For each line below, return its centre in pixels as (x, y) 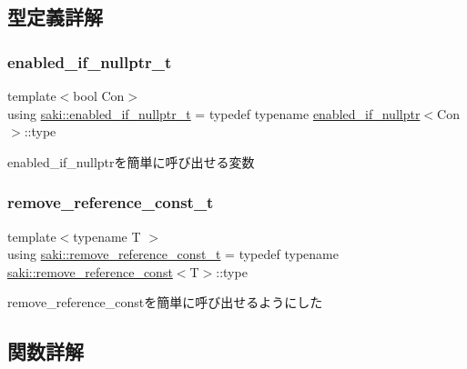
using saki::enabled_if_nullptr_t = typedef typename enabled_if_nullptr (214, 113)
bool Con (99, 95)
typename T (107, 236)
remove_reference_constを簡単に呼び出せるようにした (165, 302)
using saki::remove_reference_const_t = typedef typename (173, 254)
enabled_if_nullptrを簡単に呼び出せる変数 (131, 161)
